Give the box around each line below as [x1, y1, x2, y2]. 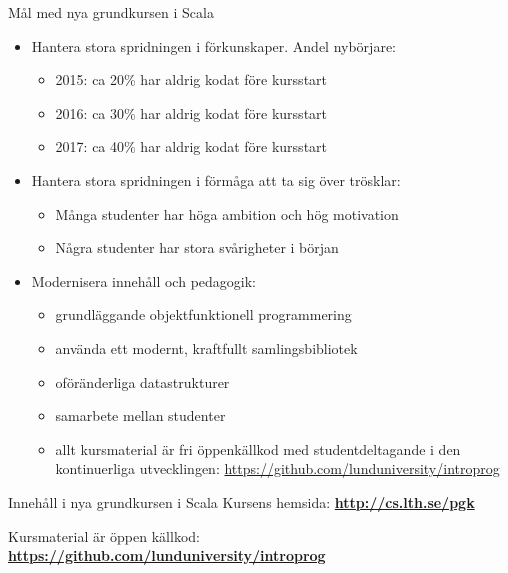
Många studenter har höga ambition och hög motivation [55, 203, 399, 224]
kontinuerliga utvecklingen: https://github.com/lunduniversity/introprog [55, 458, 500, 479]
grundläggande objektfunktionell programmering [55, 304, 352, 325]
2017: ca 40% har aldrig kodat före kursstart [55, 136, 328, 157]
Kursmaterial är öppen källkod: [8, 525, 200, 546]
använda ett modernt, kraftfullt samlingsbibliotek [55, 337, 358, 358]
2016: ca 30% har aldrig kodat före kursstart [55, 102, 328, 123]
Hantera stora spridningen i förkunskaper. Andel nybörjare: [31, 35, 396, 56]
